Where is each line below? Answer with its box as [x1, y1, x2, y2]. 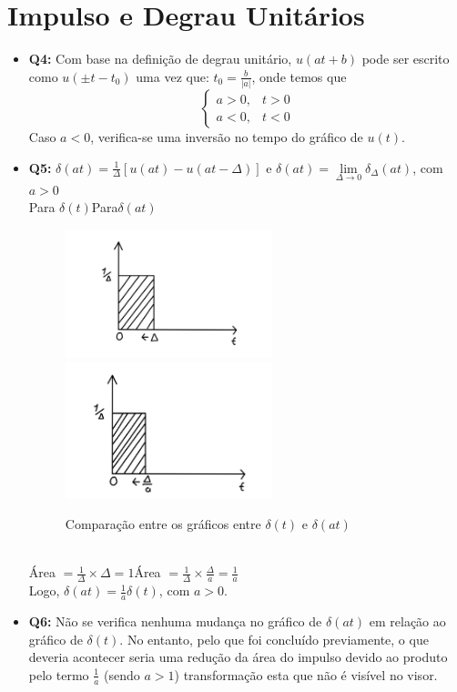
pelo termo [28, 665, 89, 684]
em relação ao [369, 611, 446, 630]
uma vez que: [136, 66, 209, 86]
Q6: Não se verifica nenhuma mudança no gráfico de [28, 611, 322, 630]
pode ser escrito [361, 49, 450, 68]
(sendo [104, 665, 140, 684]
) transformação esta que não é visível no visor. [174, 665, 438, 684]
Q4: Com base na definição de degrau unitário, [28, 49, 292, 68]
